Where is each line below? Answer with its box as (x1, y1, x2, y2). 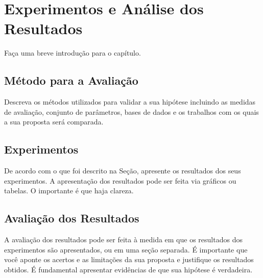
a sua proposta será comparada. (4, 116, 104, 127)
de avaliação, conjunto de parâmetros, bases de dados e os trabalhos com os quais (4, 106, 259, 117)
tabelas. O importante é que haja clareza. (4, 185, 134, 196)
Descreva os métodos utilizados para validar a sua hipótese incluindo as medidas (4, 96, 256, 107)
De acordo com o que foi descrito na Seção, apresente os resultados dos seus (4, 165, 241, 176)
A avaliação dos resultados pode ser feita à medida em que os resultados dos (4, 234, 243, 245)
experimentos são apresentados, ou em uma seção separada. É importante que (4, 244, 248, 255)
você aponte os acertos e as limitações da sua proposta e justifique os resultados (4, 254, 254, 265)
